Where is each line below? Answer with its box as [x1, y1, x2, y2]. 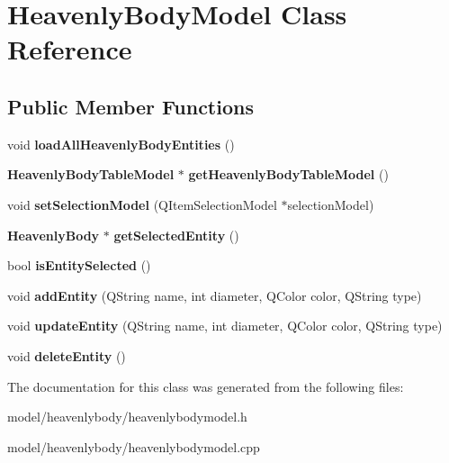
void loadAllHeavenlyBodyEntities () [7, 134, 235, 153]
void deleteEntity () [7, 346, 126, 365]
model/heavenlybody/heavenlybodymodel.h [7, 407, 247, 426]
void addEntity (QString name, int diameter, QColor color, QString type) [7, 286, 422, 304]
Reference [7, 31, 132, 68]
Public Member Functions [7, 92, 254, 120]
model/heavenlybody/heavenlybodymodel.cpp [7, 437, 260, 456]
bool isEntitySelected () [7, 256, 151, 275]
